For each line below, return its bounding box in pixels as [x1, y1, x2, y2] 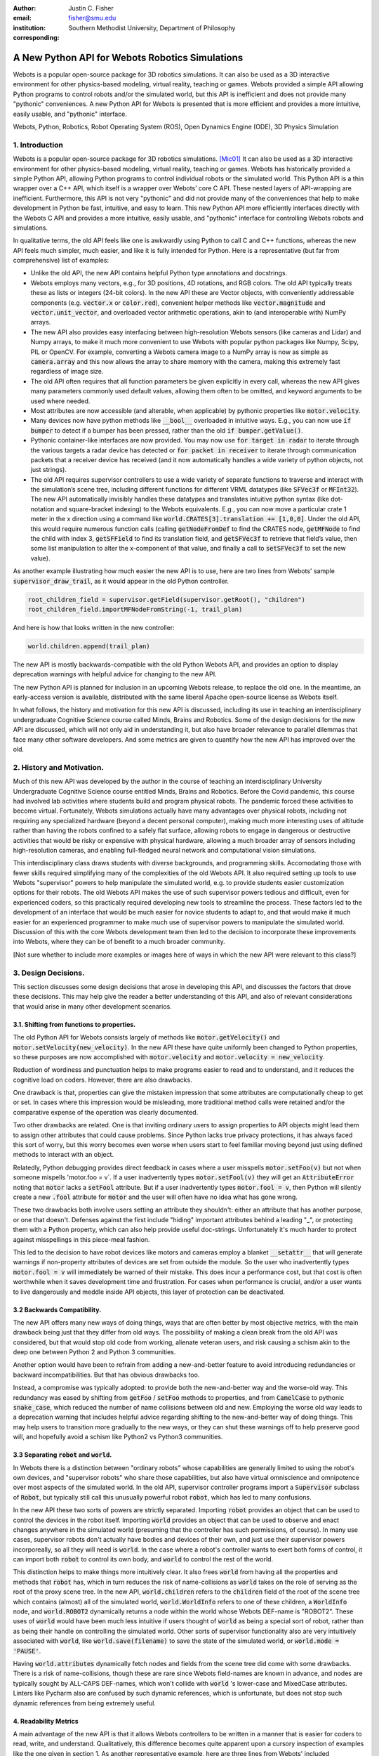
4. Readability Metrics [13, 1717, 79, 1725]
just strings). [30, 466, 67, 474]
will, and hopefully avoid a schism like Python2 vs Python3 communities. [13, 1433, 223, 1441]
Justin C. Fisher [68, 4, 114, 12]
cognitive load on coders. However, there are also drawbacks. [13, 1075, 192, 1084]
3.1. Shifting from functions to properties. [13, 1020, 136, 1028]
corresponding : [13, 34, 60, 42]
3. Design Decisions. [13, 968, 85, 978]
